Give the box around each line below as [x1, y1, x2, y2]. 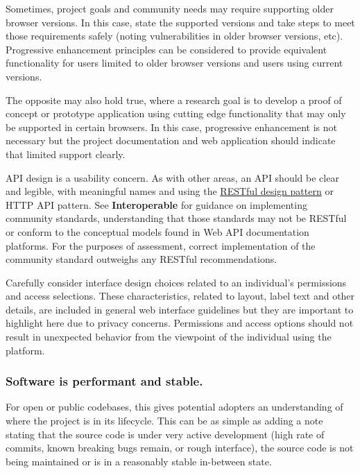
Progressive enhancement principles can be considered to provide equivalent [6, 42, 327, 56]
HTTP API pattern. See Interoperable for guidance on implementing [6, 197, 307, 212]
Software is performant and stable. [6, 372, 203, 390]
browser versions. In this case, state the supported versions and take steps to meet [6, 15, 355, 29]
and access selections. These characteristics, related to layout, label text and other [6, 289, 355, 303]
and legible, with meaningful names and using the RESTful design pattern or [6, 184, 334, 198]
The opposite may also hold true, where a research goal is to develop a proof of [6, 92, 342, 107]
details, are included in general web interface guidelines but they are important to [6, 302, 354, 316]
